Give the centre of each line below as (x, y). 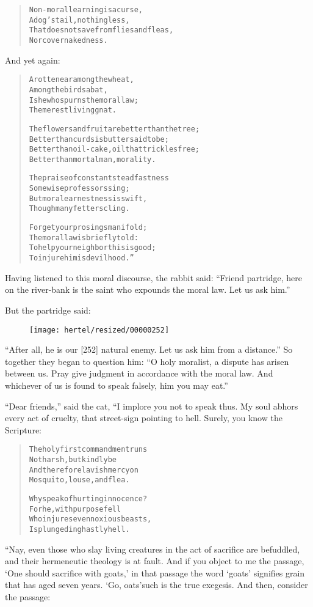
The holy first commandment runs (88, 450)
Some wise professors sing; (79, 189)
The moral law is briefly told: (84, 237)
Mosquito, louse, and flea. (79, 480)
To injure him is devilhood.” (81, 258)
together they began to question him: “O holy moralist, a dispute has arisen (147, 361)
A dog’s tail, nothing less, (79, 20)
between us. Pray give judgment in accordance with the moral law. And (139, 373)
